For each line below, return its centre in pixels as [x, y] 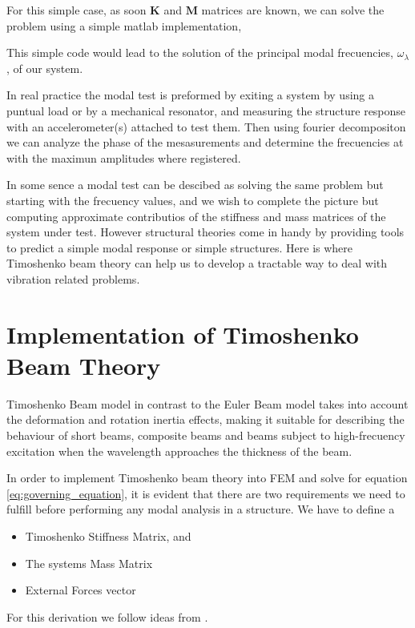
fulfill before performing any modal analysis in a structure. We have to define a [201, 509]
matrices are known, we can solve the [293, 10]
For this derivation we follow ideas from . [107, 616]
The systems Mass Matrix [89, 563]
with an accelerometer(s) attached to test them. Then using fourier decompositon [206, 126]
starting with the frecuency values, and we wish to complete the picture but [193, 200]
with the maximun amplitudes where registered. [124, 157]
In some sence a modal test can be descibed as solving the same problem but [195, 185]
